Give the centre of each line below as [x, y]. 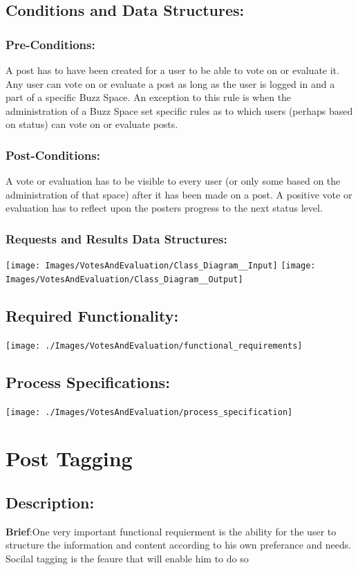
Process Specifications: [88, 381]
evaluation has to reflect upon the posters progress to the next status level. [164, 208]
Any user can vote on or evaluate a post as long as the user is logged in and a [170, 83]
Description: [50, 502]
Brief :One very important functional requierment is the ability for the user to [171, 531]
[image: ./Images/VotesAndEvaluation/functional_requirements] [154, 346]
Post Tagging [69, 458]
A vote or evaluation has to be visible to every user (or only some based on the [173, 181]
